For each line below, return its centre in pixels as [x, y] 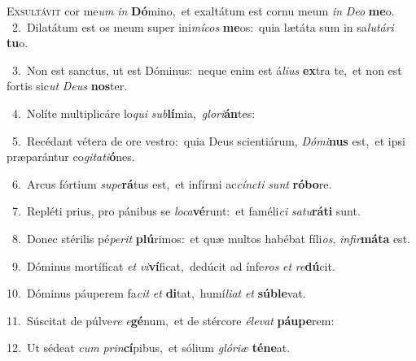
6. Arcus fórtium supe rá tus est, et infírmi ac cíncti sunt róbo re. [172, 183]
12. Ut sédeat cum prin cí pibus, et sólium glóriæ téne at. [149, 348]
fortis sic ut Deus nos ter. [67, 86]
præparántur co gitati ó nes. [71, 157]
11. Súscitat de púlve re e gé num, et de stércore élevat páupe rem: [171, 320]
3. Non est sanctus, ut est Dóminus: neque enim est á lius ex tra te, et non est [207, 70]
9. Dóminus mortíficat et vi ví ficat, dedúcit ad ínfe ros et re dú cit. [173, 265]
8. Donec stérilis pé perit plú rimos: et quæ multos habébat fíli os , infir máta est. [211, 238]
